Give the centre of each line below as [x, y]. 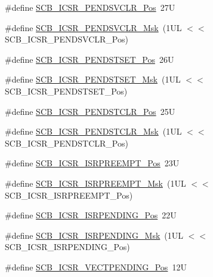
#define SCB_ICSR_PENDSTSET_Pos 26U [89, 59]
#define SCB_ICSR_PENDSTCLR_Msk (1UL [93, 131]
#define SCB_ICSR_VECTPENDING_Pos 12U [96, 267]
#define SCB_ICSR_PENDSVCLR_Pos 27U [90, 7]
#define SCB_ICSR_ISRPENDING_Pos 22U [91, 215]
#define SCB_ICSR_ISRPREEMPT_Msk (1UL [95, 183]
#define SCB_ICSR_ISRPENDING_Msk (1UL [94, 235]
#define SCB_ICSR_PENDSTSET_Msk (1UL [93, 79]
